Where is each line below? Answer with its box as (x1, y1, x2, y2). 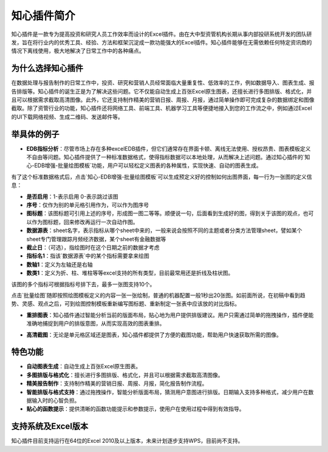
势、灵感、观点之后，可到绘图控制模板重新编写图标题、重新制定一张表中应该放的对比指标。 (11, 300, 240, 307)
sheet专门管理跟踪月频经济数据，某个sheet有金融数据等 (26, 235, 166, 242)
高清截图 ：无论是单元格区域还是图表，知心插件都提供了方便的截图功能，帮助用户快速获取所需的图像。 (26, 331, 282, 338)
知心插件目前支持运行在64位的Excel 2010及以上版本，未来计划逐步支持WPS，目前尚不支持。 (11, 437, 244, 445)
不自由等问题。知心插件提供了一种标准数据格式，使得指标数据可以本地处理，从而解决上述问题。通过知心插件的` (26, 154, 305, 161)
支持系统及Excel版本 (11, 421, 89, 431)
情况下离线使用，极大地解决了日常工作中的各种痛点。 (11, 47, 145, 55)
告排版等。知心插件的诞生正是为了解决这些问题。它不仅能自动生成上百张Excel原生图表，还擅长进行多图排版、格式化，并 (11, 87, 312, 95)
